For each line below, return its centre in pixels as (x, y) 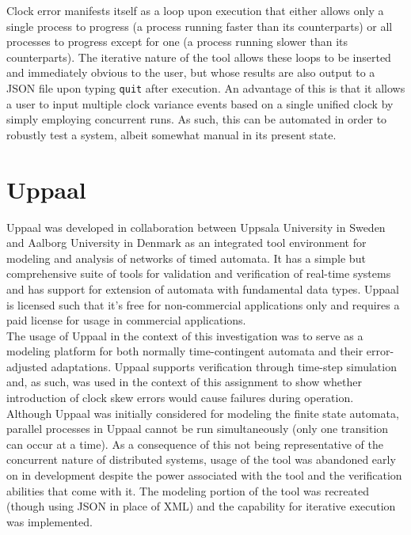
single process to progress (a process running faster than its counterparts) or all (200, 26)
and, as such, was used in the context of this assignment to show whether (184, 382)
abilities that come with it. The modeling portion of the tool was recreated (188, 490)
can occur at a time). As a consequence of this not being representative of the (195, 444)
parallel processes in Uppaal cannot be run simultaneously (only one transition (198, 429)
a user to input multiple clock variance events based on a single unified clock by (200, 103)
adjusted (27, 366)
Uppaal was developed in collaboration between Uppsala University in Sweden (196, 227)
